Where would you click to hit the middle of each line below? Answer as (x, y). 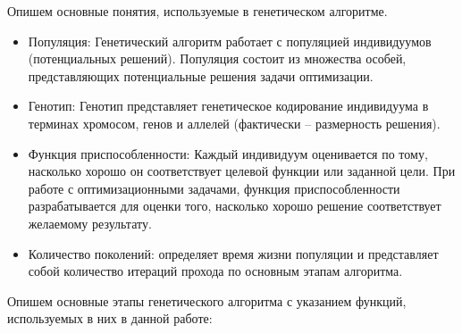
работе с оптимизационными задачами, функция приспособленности (214, 188)
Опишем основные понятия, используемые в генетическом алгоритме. (197, 11)
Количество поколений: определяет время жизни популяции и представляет (233, 253)
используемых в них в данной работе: (110, 318)
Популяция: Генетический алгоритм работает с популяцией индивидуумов (230, 41)
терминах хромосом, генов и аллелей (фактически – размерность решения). (234, 123)
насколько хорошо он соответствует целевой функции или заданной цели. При (242, 171)
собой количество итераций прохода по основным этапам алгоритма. (215, 271)
